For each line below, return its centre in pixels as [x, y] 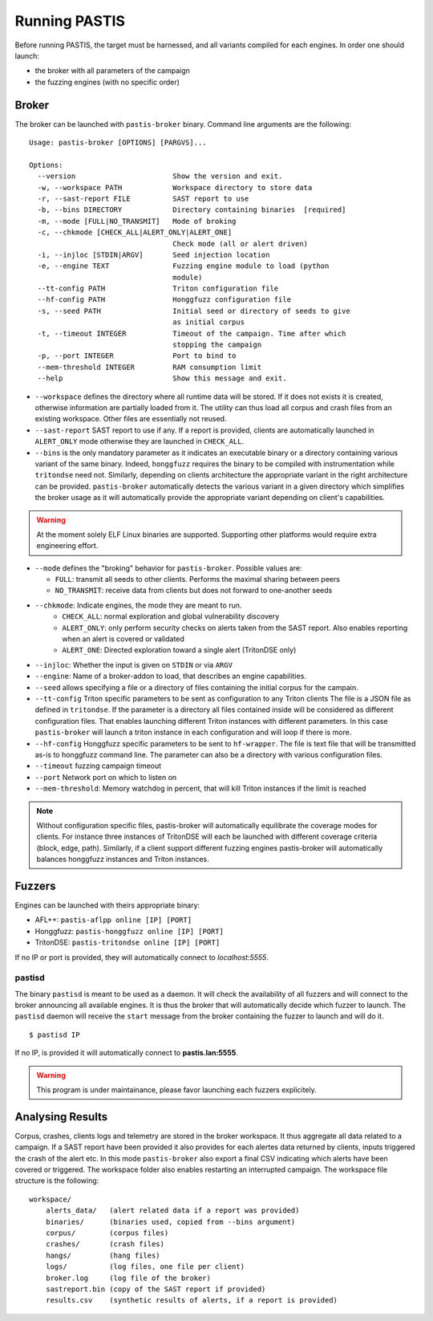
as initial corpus [208, 322]
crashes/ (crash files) [105, 1244]
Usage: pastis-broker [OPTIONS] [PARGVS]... [118, 143]
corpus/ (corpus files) [107, 1233]
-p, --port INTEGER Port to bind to [137, 356]
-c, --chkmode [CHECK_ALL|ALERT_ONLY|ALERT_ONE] [135, 232]
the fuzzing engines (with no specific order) [107, 82]
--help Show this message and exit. [162, 378]
